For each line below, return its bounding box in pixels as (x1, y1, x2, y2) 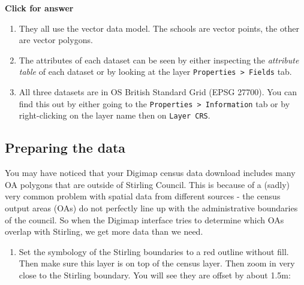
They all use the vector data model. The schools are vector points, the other (19, 22, 299, 34)
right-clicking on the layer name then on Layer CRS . (19, 109, 210, 122)
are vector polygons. (19, 34, 93, 46)
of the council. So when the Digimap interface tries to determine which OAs (5, 213, 284, 226)
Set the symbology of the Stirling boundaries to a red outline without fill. (19, 245, 289, 257)
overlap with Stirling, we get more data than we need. (5, 225, 203, 238)
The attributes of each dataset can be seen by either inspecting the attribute (19, 53, 299, 66)
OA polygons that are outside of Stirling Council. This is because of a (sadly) (5, 178, 290, 190)
